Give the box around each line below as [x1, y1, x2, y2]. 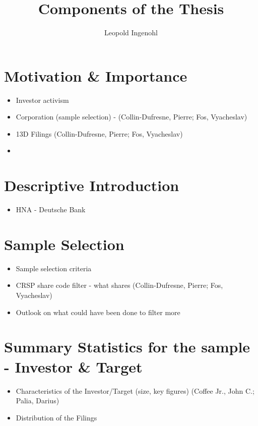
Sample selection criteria [16, 263, 92, 273]
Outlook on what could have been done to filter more [16, 307, 180, 317]
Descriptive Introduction [4, 175, 179, 196]
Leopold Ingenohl [104, 27, 158, 38]
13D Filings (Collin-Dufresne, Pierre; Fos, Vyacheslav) [16, 128, 183, 139]
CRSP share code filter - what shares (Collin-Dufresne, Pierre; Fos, [16, 280, 223, 290]
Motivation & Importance [4, 65, 187, 86]
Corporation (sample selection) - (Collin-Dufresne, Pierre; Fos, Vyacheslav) [16, 111, 247, 122]
